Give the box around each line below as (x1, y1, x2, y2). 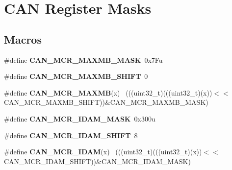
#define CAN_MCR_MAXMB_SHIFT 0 (4, 71, 148, 81)
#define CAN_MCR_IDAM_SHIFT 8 (4, 130, 138, 140)
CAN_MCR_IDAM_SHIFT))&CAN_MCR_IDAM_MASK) (4, 156, 191, 166)
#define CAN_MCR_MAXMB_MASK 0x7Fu (4, 54, 163, 65)
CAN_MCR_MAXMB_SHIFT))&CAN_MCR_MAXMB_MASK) (4, 97, 208, 107)
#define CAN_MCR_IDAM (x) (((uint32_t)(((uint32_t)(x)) (4, 146, 202, 157)
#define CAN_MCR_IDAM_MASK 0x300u (4, 113, 155, 123)
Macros (4, 31, 42, 47)
